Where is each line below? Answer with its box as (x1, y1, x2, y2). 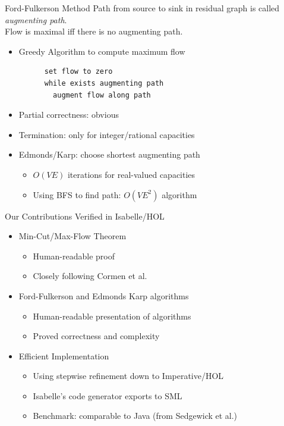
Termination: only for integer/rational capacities (18, 128, 195, 140)
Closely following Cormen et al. (33, 270, 147, 282)
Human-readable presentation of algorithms (33, 309, 191, 322)
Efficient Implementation (18, 349, 109, 362)
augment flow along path (53, 90, 151, 99)
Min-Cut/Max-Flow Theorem (18, 230, 127, 242)
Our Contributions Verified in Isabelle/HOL (5, 209, 165, 222)
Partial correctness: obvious (18, 108, 119, 121)
